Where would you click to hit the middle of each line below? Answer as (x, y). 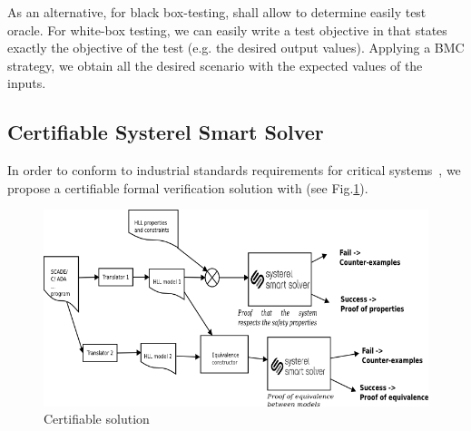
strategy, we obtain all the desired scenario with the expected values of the (215, 65)
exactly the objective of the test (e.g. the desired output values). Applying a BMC (236, 48)
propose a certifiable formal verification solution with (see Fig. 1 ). (188, 187)
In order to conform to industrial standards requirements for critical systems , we (234, 170)
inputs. (27, 83)
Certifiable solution (97, 419)
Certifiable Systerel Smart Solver (166, 132)
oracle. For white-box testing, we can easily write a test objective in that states (227, 29)
